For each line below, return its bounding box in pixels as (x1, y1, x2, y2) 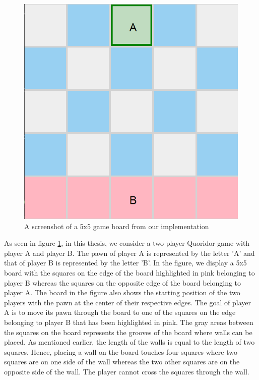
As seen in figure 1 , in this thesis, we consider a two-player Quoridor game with (4, 238, 250, 248)
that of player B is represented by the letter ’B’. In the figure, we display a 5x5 (4, 257, 247, 268)
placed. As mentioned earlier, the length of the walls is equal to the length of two (4, 337, 255, 347)
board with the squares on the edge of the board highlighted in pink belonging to (4, 267, 255, 278)
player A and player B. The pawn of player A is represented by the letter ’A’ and (4, 247, 255, 258)
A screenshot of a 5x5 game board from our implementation (24, 221, 209, 231)
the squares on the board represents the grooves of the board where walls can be (4, 327, 252, 337)
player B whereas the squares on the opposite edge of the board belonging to (4, 277, 241, 288)
